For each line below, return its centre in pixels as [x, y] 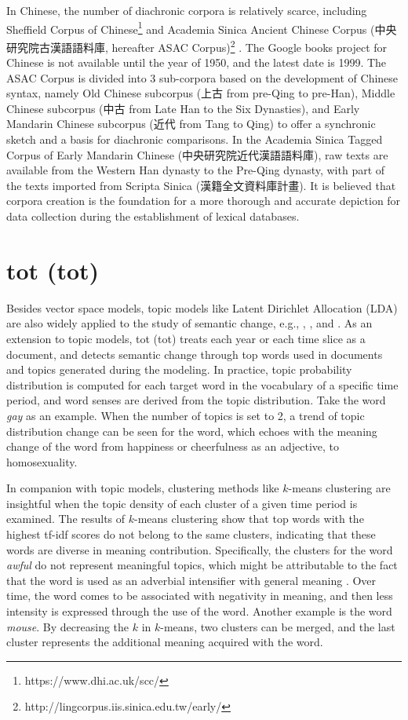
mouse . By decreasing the [68, 626]
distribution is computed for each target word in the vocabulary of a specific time [202, 384]
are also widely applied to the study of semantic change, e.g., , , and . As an [189, 323]
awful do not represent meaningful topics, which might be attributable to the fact [202, 565]
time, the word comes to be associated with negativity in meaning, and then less [200, 596]
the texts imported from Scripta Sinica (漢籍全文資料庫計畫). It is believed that [201, 185]
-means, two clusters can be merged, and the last [278, 626]
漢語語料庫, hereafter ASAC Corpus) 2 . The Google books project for [219, 46]
